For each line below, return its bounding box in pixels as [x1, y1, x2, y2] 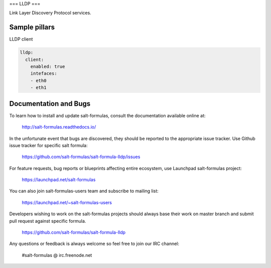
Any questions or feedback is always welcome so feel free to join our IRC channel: [9, 241, 180, 247]
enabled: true [30, 64, 65, 70]
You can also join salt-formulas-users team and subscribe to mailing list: [9, 188, 159, 194]
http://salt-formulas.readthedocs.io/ [22, 124, 96, 130]
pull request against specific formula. [9, 218, 86, 224]
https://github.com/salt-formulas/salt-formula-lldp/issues [22, 154, 141, 160]
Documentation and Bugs [9, 99, 90, 108]
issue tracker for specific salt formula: [9, 142, 88, 148]
